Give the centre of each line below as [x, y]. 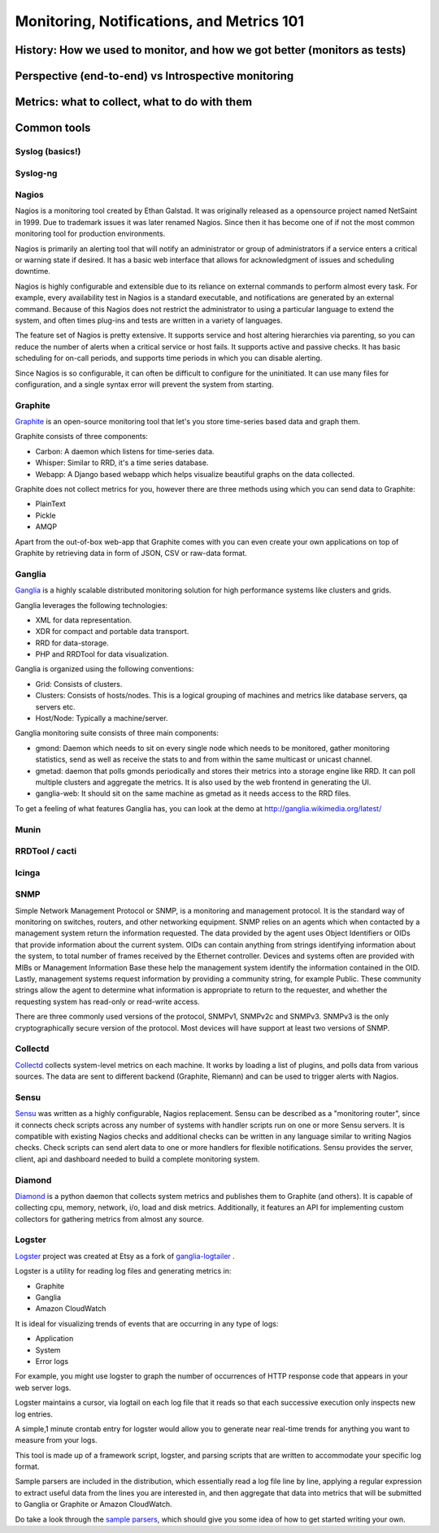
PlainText [51, 504]
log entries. [34, 1414]
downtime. [33, 271]
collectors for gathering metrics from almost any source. [109, 1218]
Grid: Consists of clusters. [79, 684]
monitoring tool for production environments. [90, 234]
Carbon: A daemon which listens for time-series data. [125, 451]
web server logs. [43, 1388]
